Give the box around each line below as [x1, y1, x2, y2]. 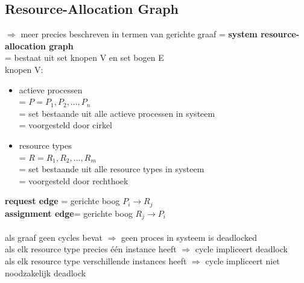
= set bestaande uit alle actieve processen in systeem [19, 107, 215, 119]
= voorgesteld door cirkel [19, 119, 112, 131]
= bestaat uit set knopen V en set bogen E [5, 51, 164, 64]
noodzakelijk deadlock [5, 266, 86, 279]
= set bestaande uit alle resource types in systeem [19, 163, 204, 175]
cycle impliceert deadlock [195, 243, 288, 255]
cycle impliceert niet [205, 255, 280, 267]
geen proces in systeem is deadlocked [121, 231, 258, 243]
